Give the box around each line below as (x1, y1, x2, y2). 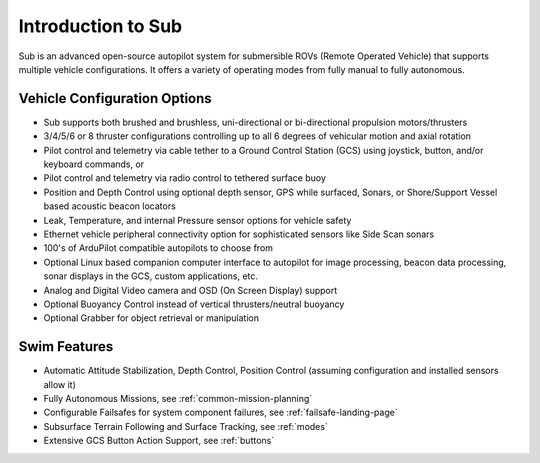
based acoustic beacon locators (43, 200, 177, 212)
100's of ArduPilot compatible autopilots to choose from (43, 242, 274, 254)
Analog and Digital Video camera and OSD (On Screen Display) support (43, 284, 338, 296)
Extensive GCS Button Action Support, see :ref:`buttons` (43, 435, 275, 447)
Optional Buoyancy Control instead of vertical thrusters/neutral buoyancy (43, 298, 345, 310)
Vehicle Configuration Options (18, 90, 212, 107)
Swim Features (18, 338, 114, 355)
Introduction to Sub (18, 15, 183, 37)
